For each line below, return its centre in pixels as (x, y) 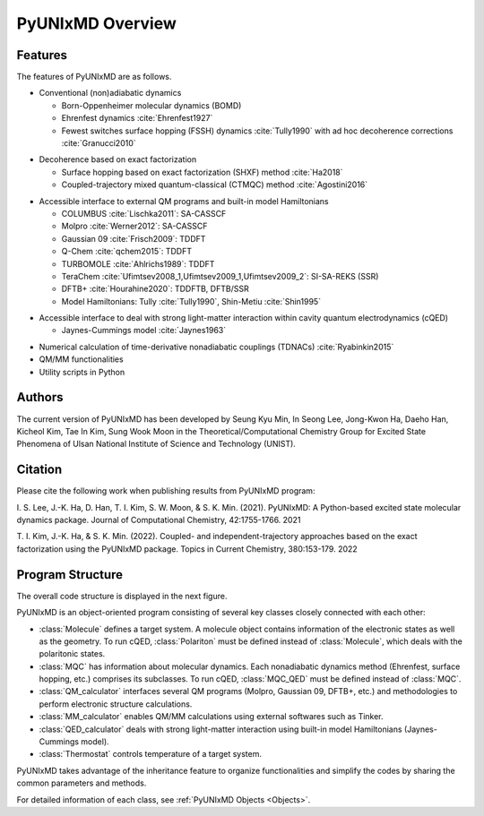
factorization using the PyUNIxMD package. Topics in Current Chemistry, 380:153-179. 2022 (187, 549)
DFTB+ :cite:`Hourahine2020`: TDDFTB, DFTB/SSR (156, 289)
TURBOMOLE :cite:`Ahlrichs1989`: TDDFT (138, 263)
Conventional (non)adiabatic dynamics (110, 93)
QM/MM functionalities (82, 359)
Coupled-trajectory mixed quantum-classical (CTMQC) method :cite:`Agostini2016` (215, 185)
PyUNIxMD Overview (96, 23)
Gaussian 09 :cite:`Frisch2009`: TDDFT (134, 238)
